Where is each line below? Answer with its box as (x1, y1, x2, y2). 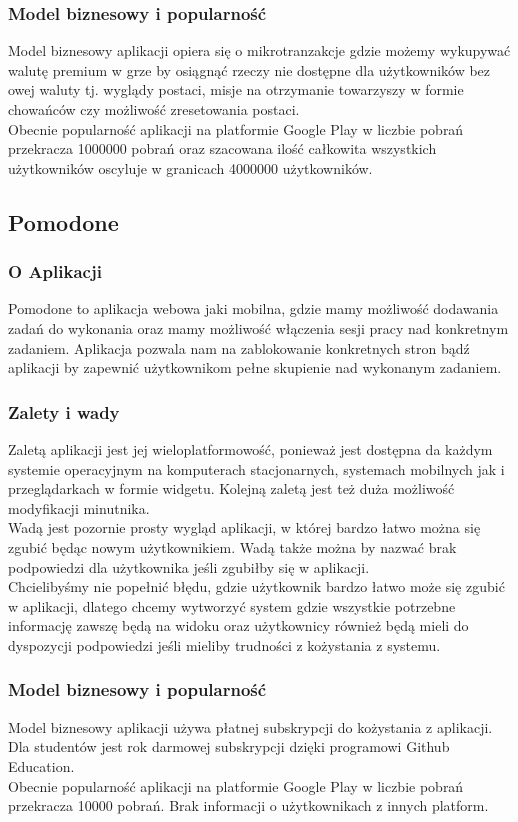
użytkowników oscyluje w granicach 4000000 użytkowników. (8, 157, 373, 178)
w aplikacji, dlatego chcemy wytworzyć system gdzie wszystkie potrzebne (8, 595, 456, 616)
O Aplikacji (8, 259, 102, 284)
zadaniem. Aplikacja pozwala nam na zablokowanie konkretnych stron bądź (8, 337, 470, 358)
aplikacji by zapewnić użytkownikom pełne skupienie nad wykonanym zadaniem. (8, 357, 502, 378)
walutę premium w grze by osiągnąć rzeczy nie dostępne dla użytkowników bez (8, 59, 491, 80)
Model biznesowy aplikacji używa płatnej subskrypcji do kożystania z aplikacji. (8, 716, 493, 737)
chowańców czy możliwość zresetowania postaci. (8, 99, 300, 119)
